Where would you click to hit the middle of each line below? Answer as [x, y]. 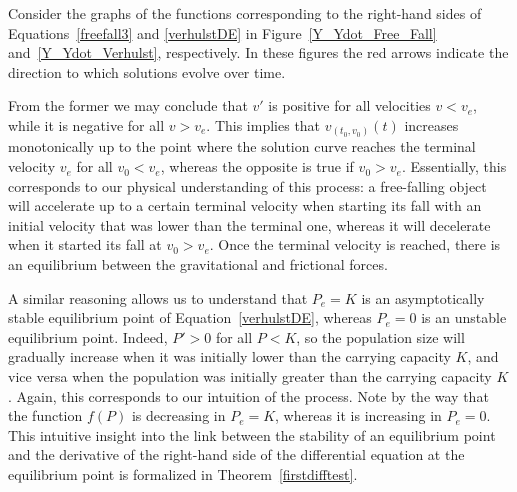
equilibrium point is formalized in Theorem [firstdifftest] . [183, 473]
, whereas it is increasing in [358, 415]
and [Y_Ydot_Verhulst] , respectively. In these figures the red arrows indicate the [258, 52]
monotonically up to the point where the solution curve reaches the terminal [242, 146]
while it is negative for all [86, 124]
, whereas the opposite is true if [257, 166]
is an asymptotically [423, 297]
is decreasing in [178, 415]
